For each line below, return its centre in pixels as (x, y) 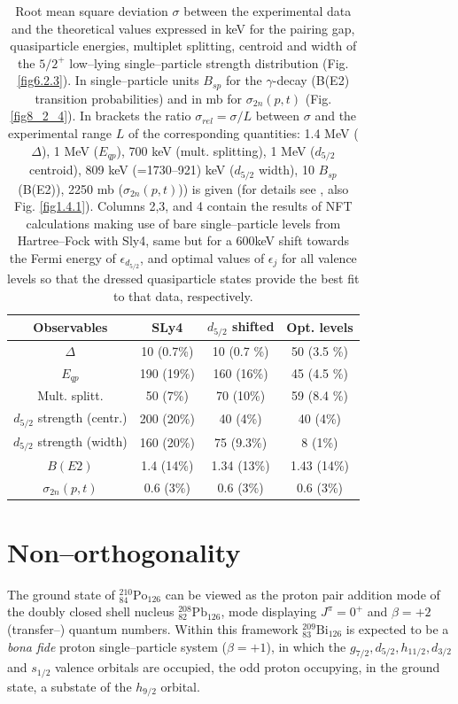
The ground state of (61, 594)
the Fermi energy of (62, 257)
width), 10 (286, 170)
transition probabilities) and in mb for (139, 98)
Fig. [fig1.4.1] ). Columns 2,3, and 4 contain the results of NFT (183, 206)
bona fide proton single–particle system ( (117, 646)
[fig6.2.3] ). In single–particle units (108, 80)
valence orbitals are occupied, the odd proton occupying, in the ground (247, 667)
